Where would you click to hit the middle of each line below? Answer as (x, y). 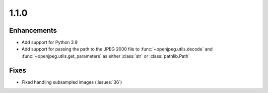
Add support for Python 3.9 (50, 43)
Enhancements (33, 30)
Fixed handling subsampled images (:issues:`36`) (72, 82)
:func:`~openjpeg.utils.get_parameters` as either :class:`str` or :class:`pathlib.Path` (106, 56)
